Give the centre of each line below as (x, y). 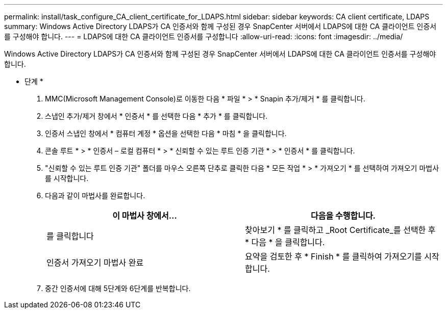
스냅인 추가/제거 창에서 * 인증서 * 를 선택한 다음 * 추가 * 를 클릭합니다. (156, 116)
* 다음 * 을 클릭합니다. (285, 242)
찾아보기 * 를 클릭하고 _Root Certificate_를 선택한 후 (340, 230)
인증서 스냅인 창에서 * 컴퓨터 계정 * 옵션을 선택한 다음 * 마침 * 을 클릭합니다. (166, 133)
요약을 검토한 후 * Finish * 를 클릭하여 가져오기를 (333, 256)
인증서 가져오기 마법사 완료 (95, 263)
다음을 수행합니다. (343, 216)
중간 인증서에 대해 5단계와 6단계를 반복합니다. (118, 288)
